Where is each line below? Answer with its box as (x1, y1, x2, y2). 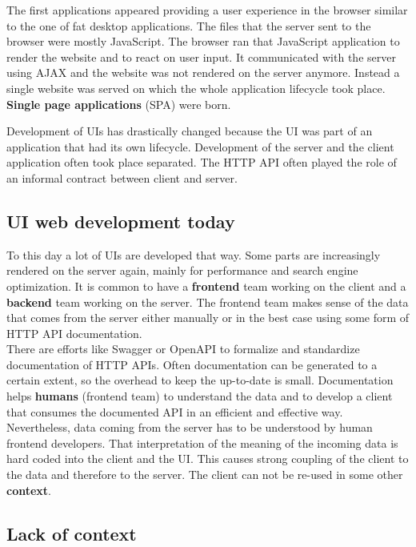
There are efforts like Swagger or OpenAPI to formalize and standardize (6, 340, 360, 357)
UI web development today (6, 208, 235, 233)
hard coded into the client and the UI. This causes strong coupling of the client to (6, 450, 409, 467)
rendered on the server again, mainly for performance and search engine (6, 262, 358, 279)
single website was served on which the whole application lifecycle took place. (6, 79, 386, 96)
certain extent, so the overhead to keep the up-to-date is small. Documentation (6, 372, 394, 388)
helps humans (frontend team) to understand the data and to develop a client (6, 388, 393, 404)
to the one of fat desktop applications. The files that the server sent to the (6, 17, 371, 34)
